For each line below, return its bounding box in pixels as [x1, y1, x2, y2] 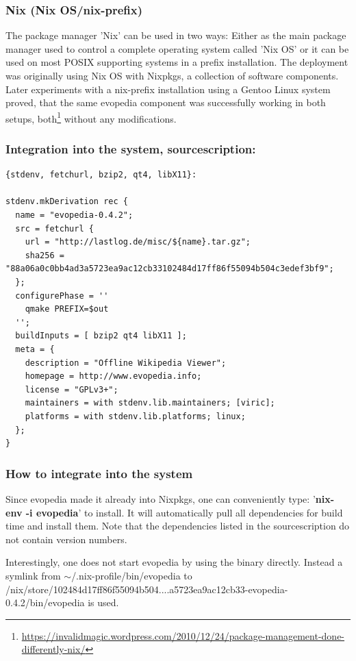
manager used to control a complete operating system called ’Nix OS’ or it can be [5, 41, 349, 55]
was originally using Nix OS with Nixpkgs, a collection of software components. [5, 68, 339, 82]
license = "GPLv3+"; [25, 384, 118, 395]
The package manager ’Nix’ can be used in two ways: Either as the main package [5, 28, 346, 42]
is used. [88, 595, 119, 610]
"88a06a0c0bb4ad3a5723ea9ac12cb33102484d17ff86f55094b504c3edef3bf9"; [5, 264, 334, 274]
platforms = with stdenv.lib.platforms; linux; [25, 411, 246, 421]
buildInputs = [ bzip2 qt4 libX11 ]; [15, 331, 187, 341]
